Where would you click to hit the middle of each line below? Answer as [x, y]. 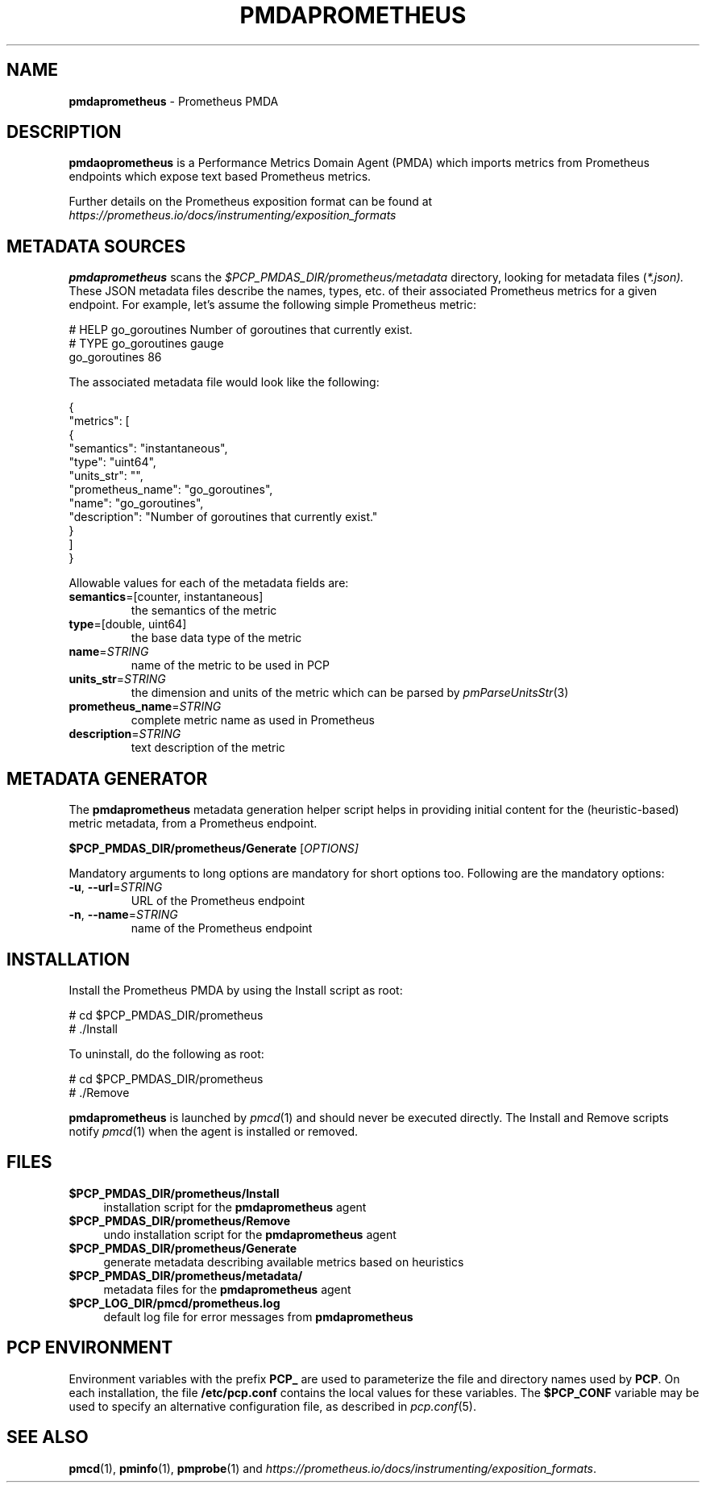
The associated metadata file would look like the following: [224, 382]
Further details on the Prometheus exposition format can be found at [251, 202]
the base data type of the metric [216, 638]
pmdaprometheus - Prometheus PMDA [174, 101]
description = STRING [125, 734]
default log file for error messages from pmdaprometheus [258, 1316]
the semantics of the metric [204, 611]
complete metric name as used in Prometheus [253, 720]
